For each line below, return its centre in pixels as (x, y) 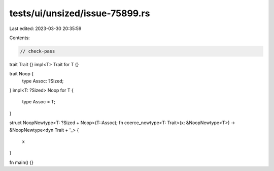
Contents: (20, 38)
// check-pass (38, 51)
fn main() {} (22, 162)
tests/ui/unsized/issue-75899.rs (80, 13)
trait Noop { (22, 74)
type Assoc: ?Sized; (43, 81)
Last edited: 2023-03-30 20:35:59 (45, 28)
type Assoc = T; (39, 102)
